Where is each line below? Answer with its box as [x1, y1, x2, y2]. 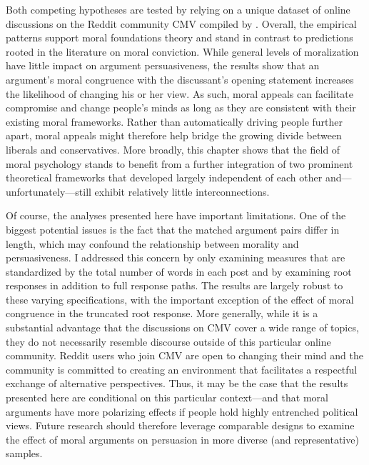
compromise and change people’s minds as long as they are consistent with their [6, 100, 356, 115]
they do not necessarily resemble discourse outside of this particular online [6, 334, 331, 349]
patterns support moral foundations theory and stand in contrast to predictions [6, 30, 353, 45]
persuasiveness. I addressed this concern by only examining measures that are [6, 250, 345, 265]
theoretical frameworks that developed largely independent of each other [6, 170, 323, 185]
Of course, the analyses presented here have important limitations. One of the [6, 208, 346, 223]
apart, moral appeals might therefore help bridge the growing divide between [6, 128, 342, 143]
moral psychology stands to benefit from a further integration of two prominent [6, 156, 353, 171]
